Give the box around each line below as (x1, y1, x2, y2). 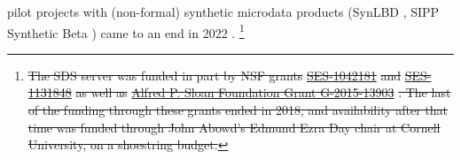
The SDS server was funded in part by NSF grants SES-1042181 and (27, 65, 402, 84)
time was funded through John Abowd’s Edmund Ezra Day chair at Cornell (27, 117, 441, 136)
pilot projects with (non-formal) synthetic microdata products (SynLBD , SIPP (7, 3, 440, 20)
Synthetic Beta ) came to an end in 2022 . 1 (7, 20, 245, 42)
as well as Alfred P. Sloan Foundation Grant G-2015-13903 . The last (75, 83, 451, 102)
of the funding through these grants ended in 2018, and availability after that (27, 101, 449, 119)
